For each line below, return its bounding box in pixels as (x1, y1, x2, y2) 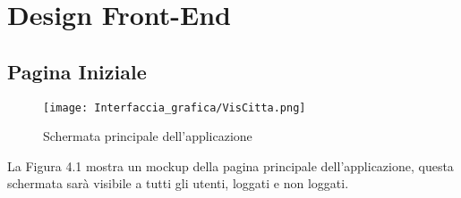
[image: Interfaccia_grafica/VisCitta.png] (43, 101, 306, 114)
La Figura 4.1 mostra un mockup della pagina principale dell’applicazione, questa (7, 156, 454, 175)
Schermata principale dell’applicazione (43, 127, 252, 145)
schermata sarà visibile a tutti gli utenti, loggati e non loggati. (7, 174, 349, 193)
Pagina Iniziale (7, 57, 147, 85)
